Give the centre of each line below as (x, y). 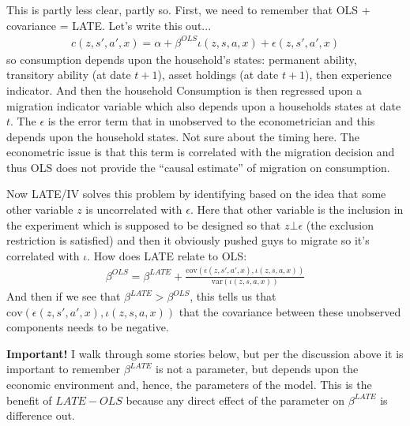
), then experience (348, 75)
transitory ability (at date (69, 75)
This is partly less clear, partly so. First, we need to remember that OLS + (188, 9)
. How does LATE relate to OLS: (167, 255)
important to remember (64, 369)
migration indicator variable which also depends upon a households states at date (204, 105)
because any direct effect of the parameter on (235, 400)
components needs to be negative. (88, 327)
